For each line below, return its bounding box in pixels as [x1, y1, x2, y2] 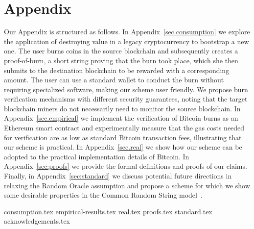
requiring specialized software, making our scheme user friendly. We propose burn [4, 84, 248, 94]
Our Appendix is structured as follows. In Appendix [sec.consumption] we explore [4, 26, 250, 37]
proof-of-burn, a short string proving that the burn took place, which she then [4, 55, 238, 65]
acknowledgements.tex [4, 216, 70, 226]
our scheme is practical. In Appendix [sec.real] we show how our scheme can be [4, 142, 242, 152]
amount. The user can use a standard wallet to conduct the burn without [4, 75, 224, 85]
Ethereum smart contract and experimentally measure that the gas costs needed [4, 123, 245, 133]
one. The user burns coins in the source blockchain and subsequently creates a [4, 46, 238, 56]
